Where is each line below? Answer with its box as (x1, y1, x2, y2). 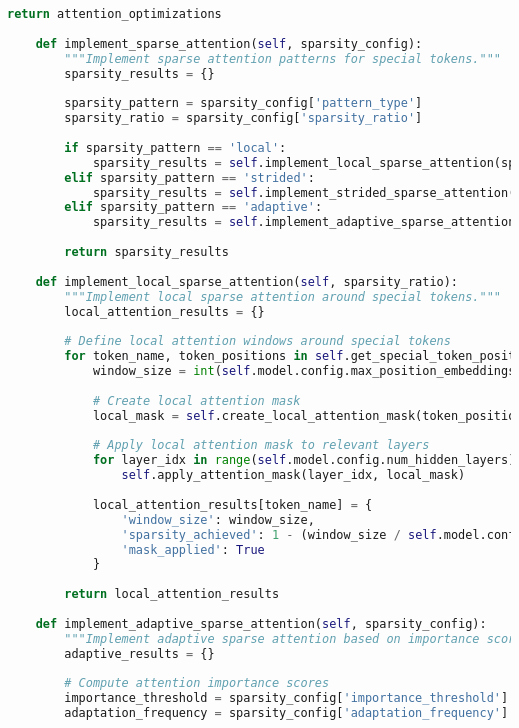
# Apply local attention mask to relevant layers (92, 438, 430, 453)
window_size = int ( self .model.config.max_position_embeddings (92, 364, 516, 378)
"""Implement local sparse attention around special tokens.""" (64, 289, 501, 304)
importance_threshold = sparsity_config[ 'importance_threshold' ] (64, 691, 509, 706)
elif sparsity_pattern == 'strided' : (64, 170, 315, 185)
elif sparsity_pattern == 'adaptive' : (64, 200, 323, 215)
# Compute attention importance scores (64, 676, 330, 691)
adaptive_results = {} (64, 646, 215, 661)
